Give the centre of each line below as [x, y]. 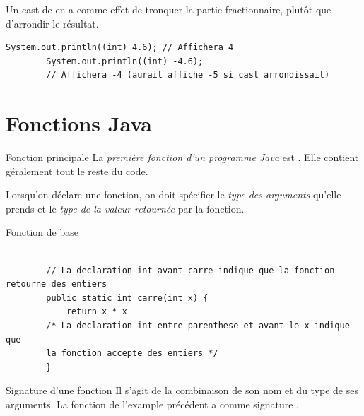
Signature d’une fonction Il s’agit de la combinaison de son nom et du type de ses [182, 390]
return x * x [96, 312]
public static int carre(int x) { [127, 298]
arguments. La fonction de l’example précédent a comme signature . [152, 404]
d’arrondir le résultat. [52, 23]
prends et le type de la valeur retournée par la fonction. [125, 208]
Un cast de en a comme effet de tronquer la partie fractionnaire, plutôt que [169, 9]
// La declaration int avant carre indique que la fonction [190, 270]
